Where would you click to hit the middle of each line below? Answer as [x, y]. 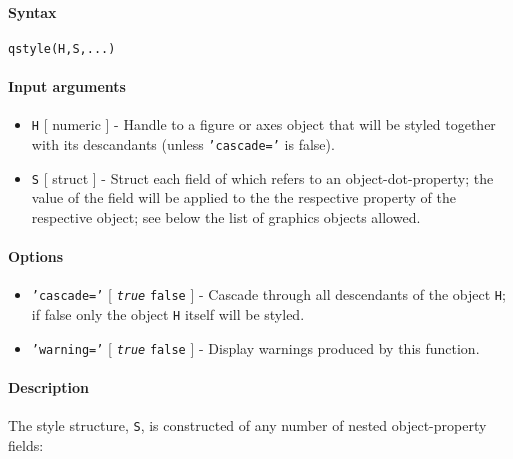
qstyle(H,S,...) [62, 48]
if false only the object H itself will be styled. [168, 313]
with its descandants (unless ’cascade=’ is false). [183, 143]
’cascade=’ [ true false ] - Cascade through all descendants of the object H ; [268, 294]
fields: [26, 444]
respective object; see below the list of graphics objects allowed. [226, 216]
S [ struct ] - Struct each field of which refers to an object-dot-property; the [262, 177]
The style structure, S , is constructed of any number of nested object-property [247, 424]
